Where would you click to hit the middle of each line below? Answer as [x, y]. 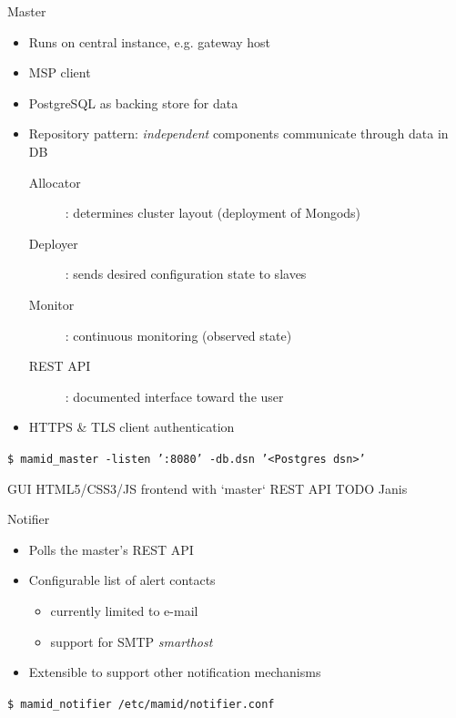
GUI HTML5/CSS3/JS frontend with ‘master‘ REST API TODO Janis [208, 488]
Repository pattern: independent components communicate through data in [238, 133]
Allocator [55, 182]
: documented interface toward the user [174, 396]
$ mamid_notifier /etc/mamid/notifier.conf [141, 704]
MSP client [60, 72]
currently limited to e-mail [124, 610]
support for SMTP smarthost [132, 641]
